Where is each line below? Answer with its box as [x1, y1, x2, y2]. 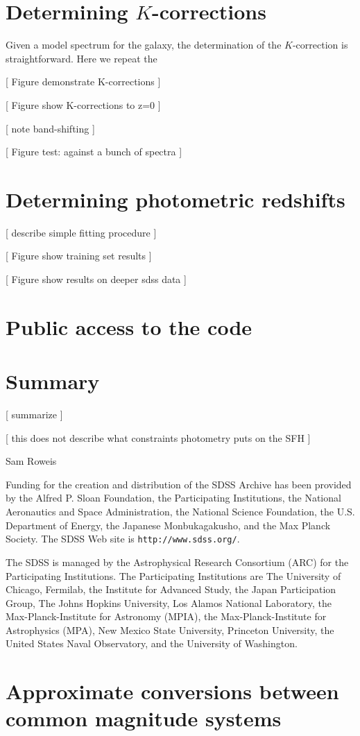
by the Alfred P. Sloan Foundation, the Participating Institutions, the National [6, 490, 341, 505]
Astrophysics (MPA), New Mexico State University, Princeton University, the [6, 622, 334, 637]
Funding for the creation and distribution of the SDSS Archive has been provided [6, 477, 352, 491]
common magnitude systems [6, 704, 282, 733]
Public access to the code [6, 312, 252, 341]
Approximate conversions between [6, 677, 339, 705]
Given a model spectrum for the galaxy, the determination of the [6, 37, 282, 52]
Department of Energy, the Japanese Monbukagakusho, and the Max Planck [6, 517, 331, 532]
